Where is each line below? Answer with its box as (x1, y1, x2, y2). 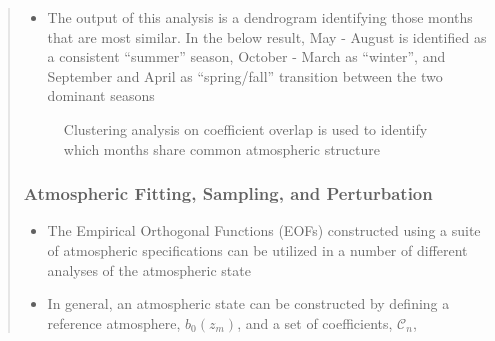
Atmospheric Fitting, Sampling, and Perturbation (23, 181, 433, 206)
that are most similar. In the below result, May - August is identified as (47, 26, 487, 47)
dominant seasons (47, 85, 155, 106)
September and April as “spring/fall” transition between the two (47, 65, 443, 86)
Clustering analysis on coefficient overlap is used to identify (63, 118, 428, 139)
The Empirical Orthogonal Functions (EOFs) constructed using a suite (47, 220, 481, 241)
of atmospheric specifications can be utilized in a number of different (47, 239, 468, 260)
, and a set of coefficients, (237, 312, 393, 333)
